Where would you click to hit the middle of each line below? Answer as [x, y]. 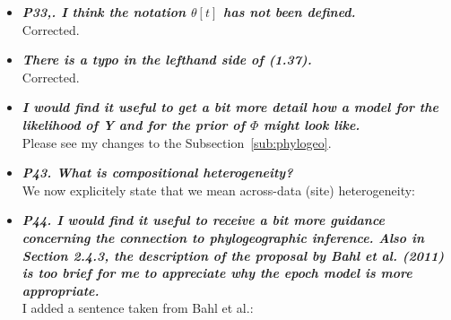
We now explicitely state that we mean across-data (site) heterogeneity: [219, 190]
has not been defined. [290, 12]
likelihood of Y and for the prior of [134, 124]
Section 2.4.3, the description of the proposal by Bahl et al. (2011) [233, 255]
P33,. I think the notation [104, 12]
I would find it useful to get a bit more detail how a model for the [230, 107]
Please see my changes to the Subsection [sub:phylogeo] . [177, 142]
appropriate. [61, 290]
